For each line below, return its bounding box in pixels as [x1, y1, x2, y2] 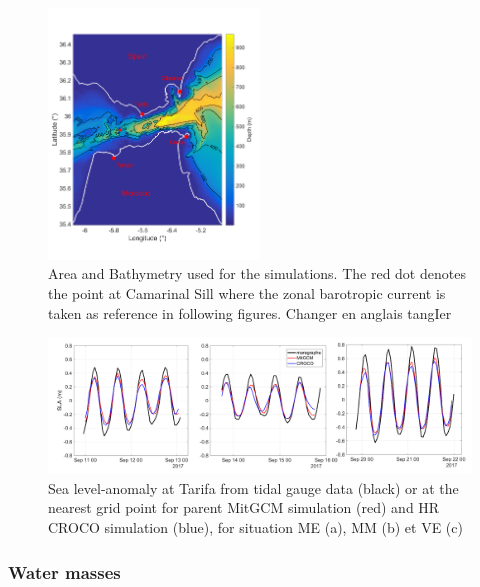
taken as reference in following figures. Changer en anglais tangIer [48, 302, 452, 323]
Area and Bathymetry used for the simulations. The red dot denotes [48, 263, 466, 284]
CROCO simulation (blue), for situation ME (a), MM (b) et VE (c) [48, 517, 463, 538]
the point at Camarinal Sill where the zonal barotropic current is [48, 283, 446, 304]
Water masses [8, 559, 121, 584]
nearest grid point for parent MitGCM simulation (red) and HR [48, 497, 440, 518]
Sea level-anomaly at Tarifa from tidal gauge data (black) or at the [48, 477, 459, 498]
